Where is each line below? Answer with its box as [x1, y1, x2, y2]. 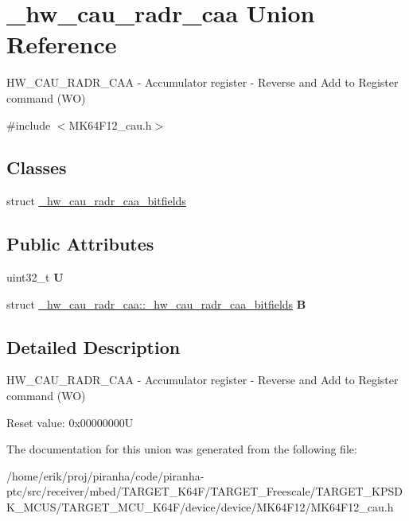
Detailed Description [6, 334, 181, 359]
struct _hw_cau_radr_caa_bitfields [6, 192, 186, 209]
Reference [6, 28, 117, 60]
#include [6, 116, 51, 133]
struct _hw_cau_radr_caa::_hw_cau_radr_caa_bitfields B [6, 295, 306, 312]
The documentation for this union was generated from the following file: [6, 441, 357, 457]
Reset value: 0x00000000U [6, 414, 134, 430]
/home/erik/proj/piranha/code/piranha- [6, 467, 204, 484]
